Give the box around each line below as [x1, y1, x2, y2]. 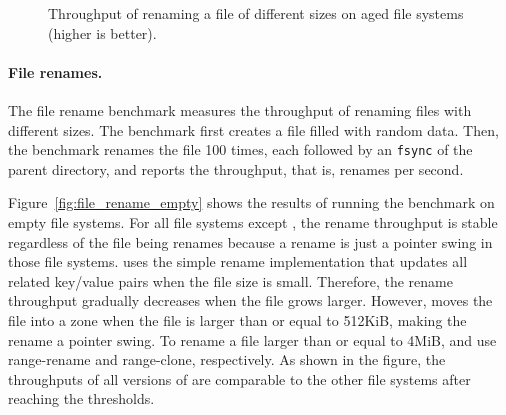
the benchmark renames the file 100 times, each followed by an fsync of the [8, 139, 473, 160]
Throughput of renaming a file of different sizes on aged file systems [48, 3, 464, 23]
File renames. [8, 61, 103, 82]
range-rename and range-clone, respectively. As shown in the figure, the [8, 349, 446, 370]
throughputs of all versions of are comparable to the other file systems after [8, 368, 471, 389]
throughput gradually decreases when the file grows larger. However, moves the [8, 290, 493, 311]
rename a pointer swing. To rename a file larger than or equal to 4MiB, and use [8, 329, 497, 350]
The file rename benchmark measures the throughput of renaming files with [8, 99, 472, 120]
